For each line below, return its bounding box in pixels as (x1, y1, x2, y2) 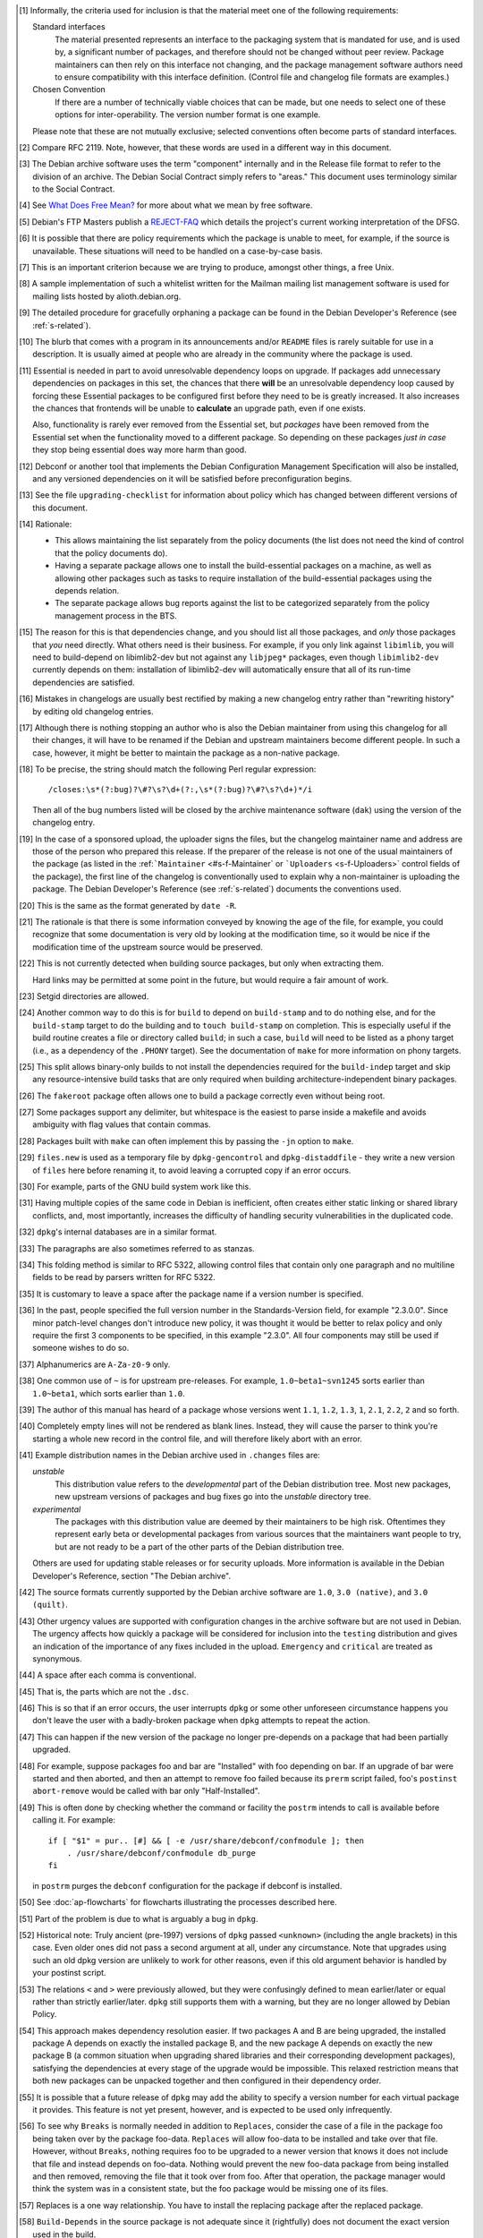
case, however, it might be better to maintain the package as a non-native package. (32, 747, 340, 758)
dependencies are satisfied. (32, 677, 135, 688)
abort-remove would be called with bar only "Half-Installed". (32, 1786, 260, 1797)
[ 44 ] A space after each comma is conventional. (19, 1670, 197, 1680)
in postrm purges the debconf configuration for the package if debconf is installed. (32, 1880, 343, 1891)
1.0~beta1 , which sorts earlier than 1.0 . (32, 1388, 185, 1398)
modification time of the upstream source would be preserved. (32, 941, 263, 952)
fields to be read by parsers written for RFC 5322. (32, 1272, 216, 1283)
